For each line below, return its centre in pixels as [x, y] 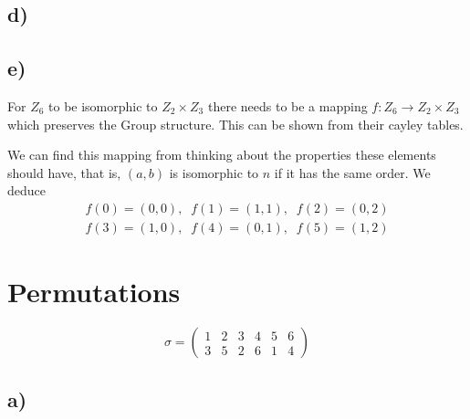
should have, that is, [64, 172]
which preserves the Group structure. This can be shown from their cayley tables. [235, 124]
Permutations [94, 292]
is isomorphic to [214, 172]
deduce [26, 190]
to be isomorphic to [103, 105]
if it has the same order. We [352, 172]
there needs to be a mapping [287, 105]
